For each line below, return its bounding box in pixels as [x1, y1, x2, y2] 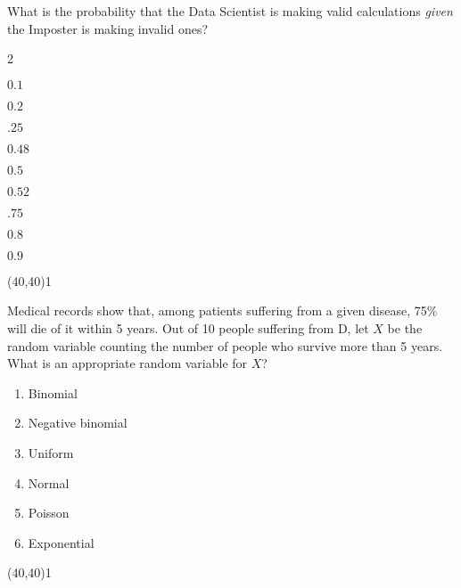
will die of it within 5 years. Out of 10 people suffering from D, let [7, 318, 369, 337]
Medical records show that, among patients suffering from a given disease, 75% [7, 301, 438, 320]
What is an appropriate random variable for [7, 354, 248, 372]
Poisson [28, 503, 70, 522]
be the [387, 318, 423, 337]
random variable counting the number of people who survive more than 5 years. [7, 336, 443, 355]
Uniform [28, 443, 74, 461]
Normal [28, 473, 70, 492]
